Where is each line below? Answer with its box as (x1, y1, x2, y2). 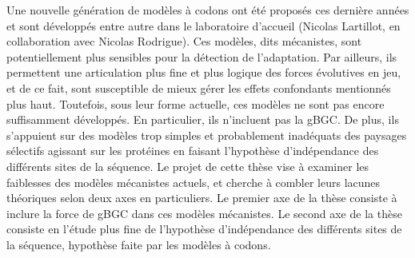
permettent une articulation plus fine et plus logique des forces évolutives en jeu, (6, 64, 401, 81)
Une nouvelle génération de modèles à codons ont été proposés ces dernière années (6, 2, 409, 18)
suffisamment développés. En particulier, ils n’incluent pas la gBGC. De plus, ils (6, 111, 399, 128)
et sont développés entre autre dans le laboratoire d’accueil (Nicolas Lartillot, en (6, 17, 401, 34)
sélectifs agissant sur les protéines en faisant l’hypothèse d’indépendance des (6, 142, 379, 159)
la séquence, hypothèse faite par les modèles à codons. (6, 236, 271, 252)
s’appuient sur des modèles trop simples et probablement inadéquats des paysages (6, 126, 407, 143)
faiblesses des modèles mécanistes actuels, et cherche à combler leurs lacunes (6, 173, 381, 190)
